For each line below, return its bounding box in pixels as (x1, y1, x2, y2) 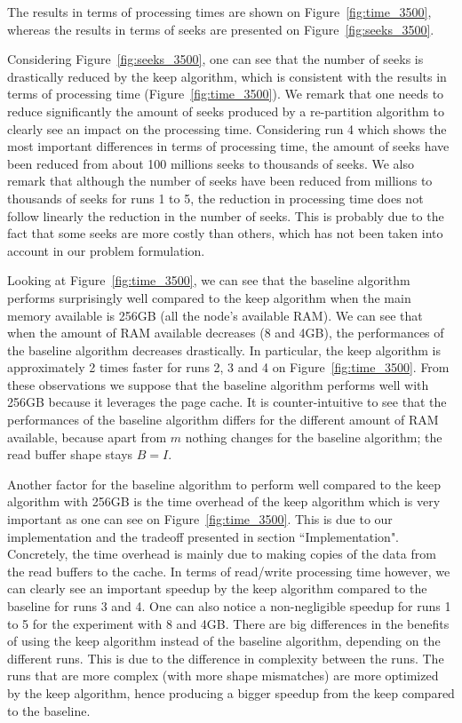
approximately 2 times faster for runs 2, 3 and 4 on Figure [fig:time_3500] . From (7, 358, 450, 377)
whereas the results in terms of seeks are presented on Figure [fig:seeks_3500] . (7, 20, 434, 38)
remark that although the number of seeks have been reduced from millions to (7, 171, 433, 190)
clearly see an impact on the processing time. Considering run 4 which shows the (7, 119, 447, 138)
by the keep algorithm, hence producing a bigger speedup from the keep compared (7, 683, 455, 702)
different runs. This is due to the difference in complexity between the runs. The (7, 648, 444, 667)
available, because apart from (7, 427, 167, 446)
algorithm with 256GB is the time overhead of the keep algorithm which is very (7, 492, 441, 511)
